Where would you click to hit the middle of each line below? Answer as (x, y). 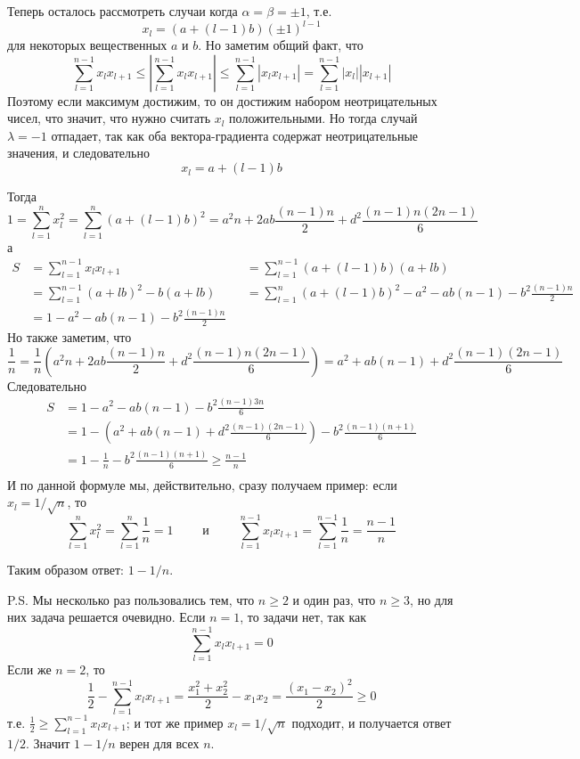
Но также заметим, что (69, 337)
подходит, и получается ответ (372, 722)
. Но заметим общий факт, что (281, 45)
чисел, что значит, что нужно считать (109, 118)
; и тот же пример (175, 722)
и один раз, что (334, 599)
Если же (29, 669)
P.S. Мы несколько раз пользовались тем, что (131, 599)
